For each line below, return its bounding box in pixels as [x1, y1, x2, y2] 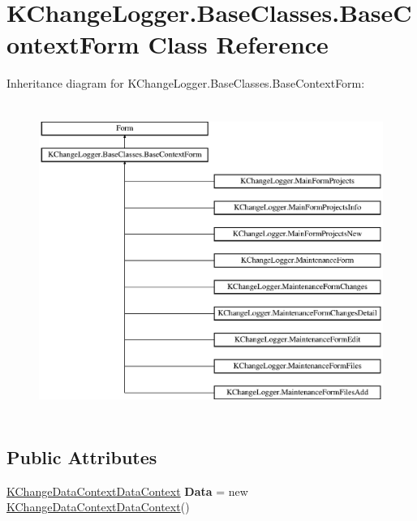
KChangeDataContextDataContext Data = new [6, 482, 248, 499]
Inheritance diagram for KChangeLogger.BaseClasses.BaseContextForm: [6, 75, 365, 92]
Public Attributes [6, 444, 157, 469]
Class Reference [148, 28, 329, 61]
